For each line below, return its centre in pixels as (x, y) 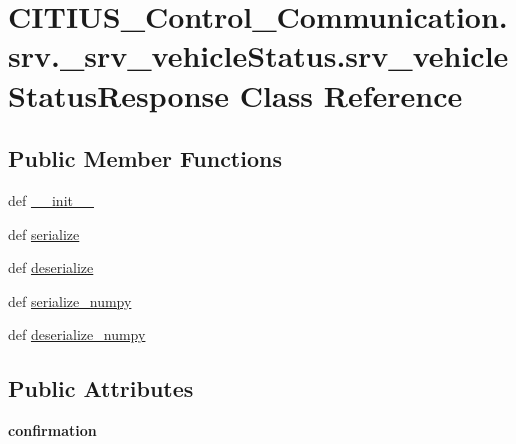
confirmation (52, 430)
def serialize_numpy (70, 300)
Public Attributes (101, 388)
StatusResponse (119, 94)
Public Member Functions (145, 158)
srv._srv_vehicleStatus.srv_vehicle (258, 55)
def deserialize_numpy (77, 334)
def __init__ (51, 199)
